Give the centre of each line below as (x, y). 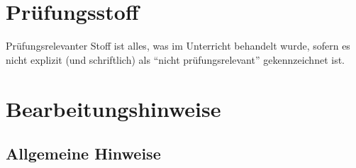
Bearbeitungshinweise (113, 108)
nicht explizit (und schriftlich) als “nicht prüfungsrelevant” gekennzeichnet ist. (176, 59)
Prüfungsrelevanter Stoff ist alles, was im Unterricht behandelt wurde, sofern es (178, 46)
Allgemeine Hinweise (83, 153)
